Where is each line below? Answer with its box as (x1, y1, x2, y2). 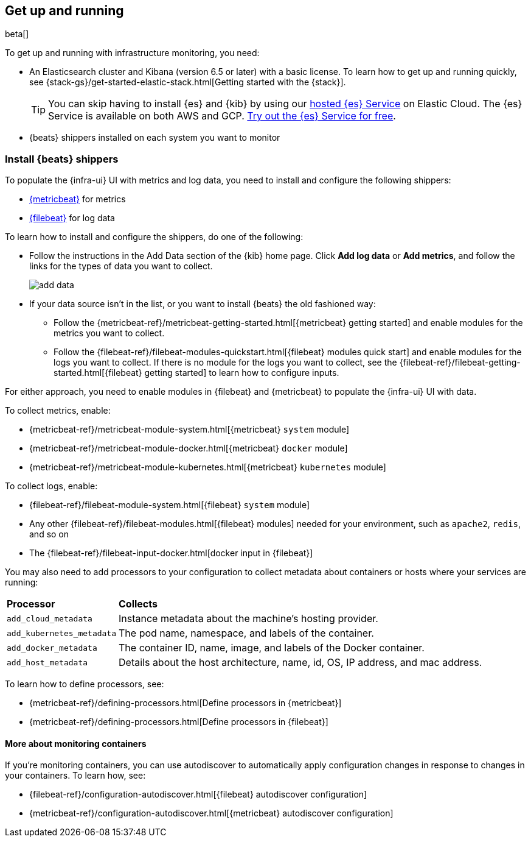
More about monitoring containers (5, 738, 147, 749)
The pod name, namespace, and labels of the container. (119, 627, 374, 640)
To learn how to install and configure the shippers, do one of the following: (5, 232, 304, 242)
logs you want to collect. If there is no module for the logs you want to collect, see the (54, 357, 397, 368)
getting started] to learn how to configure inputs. (144, 367, 339, 378)
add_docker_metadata (7, 643, 97, 653)
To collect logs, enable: (5, 481, 98, 492)
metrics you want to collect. (54, 328, 165, 339)
